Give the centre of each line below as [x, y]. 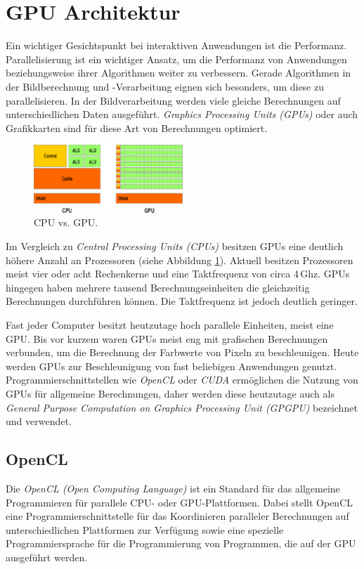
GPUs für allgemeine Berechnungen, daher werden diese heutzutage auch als [170, 393]
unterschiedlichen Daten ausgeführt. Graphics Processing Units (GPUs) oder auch [182, 114]
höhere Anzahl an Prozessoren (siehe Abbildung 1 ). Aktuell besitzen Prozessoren [180, 260]
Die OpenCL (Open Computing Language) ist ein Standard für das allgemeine [173, 488]
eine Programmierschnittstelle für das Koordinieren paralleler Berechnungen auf [177, 516]
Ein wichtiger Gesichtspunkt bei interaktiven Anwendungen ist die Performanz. [176, 45]
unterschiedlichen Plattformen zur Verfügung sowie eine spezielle [145, 529]
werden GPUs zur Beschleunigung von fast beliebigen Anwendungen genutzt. [171, 366]
